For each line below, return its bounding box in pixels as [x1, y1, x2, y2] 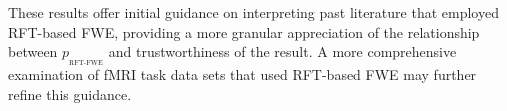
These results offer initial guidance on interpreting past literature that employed [8, 2, 499, 22]
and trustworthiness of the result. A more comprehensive [108, 41, 457, 62]
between [8, 41, 58, 62]
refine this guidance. [8, 83, 132, 104]
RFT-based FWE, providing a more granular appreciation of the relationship [8, 21, 480, 42]
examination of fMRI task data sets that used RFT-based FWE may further [8, 64, 477, 85]
